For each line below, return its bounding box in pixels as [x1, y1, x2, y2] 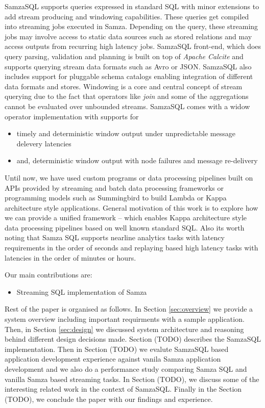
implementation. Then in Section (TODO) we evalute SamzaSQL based [5, 343, 229, 354]
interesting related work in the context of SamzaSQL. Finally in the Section [5, 384, 242, 394]
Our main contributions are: [5, 269, 92, 280]
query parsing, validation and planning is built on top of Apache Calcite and [5, 50, 244, 61]
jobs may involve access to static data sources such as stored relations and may [5, 31, 252, 41]
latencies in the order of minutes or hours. [5, 252, 136, 263]
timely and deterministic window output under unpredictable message [16, 128, 235, 139]
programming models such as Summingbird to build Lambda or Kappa [5, 192, 227, 203]
